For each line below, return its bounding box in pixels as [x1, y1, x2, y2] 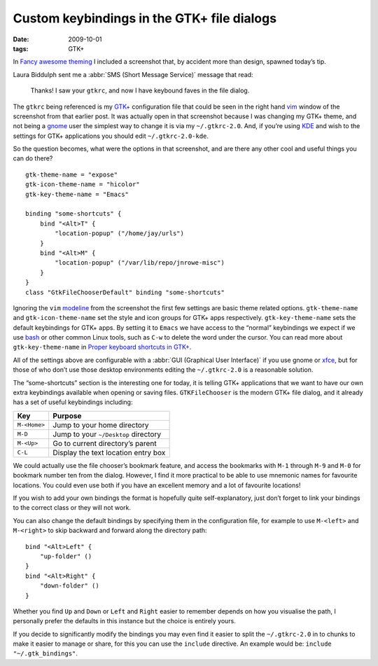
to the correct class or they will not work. [13, 504, 132, 512]
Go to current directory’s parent [52, 438, 157, 448]
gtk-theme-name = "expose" [25, 170, 118, 179]
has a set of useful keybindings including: [13, 398, 133, 406]
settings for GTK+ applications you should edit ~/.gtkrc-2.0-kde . [13, 132, 209, 140]
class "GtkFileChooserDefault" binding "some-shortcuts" [25, 288, 225, 296]
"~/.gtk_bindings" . [13, 649, 78, 658]
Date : [13, 35, 29, 43]
